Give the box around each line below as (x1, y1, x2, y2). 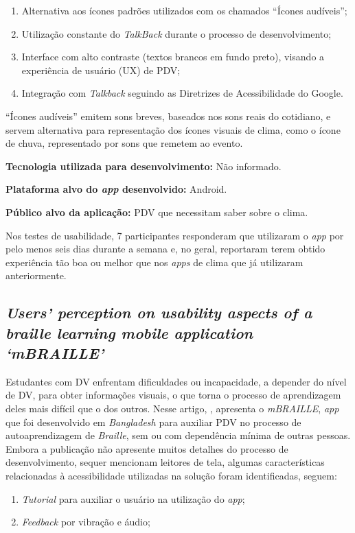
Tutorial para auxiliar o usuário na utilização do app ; (21, 491, 245, 506)
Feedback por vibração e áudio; (21, 514, 150, 529)
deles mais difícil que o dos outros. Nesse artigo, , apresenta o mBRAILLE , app (5, 401, 339, 416)
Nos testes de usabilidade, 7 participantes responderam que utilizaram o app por (5, 228, 344, 242)
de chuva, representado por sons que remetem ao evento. (5, 136, 243, 150)
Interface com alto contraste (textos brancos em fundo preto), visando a (21, 49, 325, 64)
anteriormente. (5, 268, 67, 283)
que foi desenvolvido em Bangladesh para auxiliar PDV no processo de (5, 414, 301, 429)
